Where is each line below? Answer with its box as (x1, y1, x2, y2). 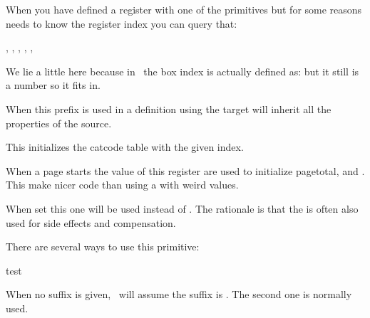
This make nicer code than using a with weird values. (6, 177, 239, 192)
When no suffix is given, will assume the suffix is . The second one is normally (6, 287, 352, 302)
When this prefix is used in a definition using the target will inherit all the (6, 101, 332, 116)
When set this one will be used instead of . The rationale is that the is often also (6, 201, 359, 216)
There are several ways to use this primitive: (6, 239, 200, 254)
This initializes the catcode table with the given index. (6, 139, 244, 154)
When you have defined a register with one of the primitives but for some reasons (6, 2, 362, 16)
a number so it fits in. (6, 78, 101, 92)
